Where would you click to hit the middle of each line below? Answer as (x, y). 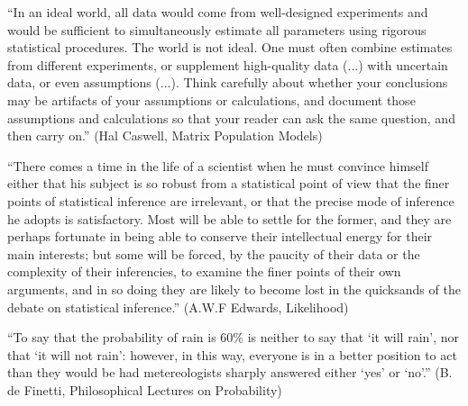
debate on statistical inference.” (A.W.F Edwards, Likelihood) (178, 307)
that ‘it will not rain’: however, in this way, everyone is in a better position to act (232, 354)
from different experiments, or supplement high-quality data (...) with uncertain (228, 64)
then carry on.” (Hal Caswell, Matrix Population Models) (165, 135)
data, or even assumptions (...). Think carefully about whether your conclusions (228, 82)
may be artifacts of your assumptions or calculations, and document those (211, 99)
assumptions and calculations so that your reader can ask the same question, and (231, 117)
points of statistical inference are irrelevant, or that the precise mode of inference (231, 200)
